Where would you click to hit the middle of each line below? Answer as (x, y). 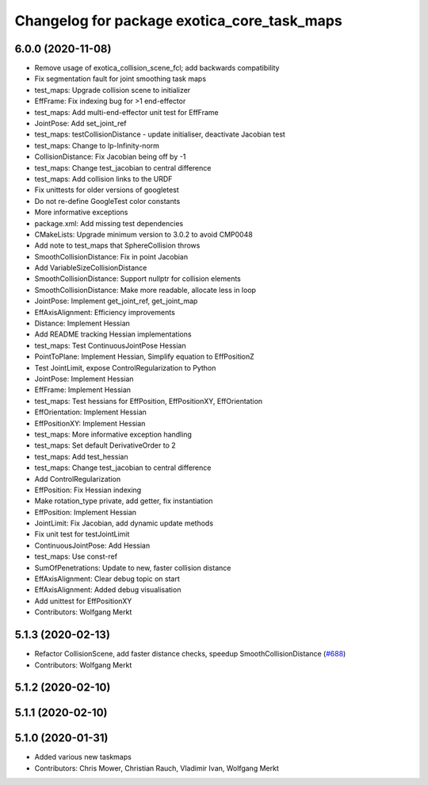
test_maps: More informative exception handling (113, 434)
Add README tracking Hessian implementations (113, 334)
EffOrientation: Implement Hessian (90, 412)
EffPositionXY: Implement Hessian (90, 423)
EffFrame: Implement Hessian (82, 390)
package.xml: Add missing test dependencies (109, 223)
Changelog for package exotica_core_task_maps (178, 21)
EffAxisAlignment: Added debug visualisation (108, 590)
